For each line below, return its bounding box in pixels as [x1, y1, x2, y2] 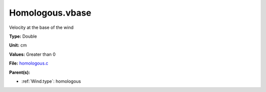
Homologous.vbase [9, 7, 92, 18]
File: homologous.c [9, 60, 49, 66]
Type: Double [9, 33, 37, 39]
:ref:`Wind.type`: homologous [21, 78, 81, 84]
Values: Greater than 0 [9, 51, 56, 57]
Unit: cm [9, 42, 27, 48]
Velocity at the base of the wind [9, 24, 74, 30]
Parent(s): [9, 69, 31, 75]
